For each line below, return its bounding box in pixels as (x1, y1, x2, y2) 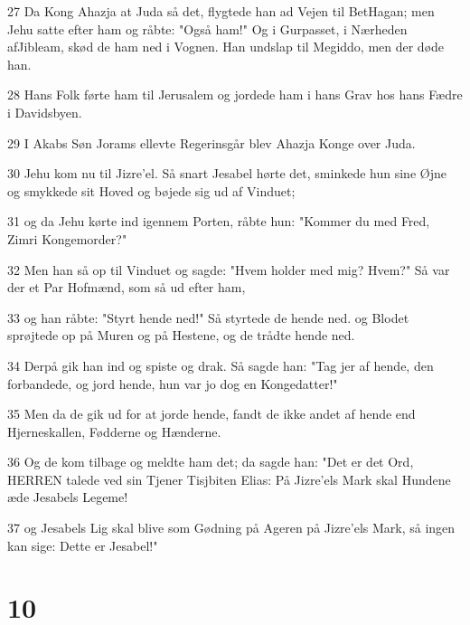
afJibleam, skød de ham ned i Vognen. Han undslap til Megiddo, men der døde (7, 37, 445, 56)
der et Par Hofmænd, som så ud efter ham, (7, 278, 246, 297)
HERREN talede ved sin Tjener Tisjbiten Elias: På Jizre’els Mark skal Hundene (7, 469, 451, 488)
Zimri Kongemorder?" (7, 229, 127, 248)
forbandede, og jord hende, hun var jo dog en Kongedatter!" (7, 374, 338, 393)
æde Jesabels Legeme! (7, 488, 128, 507)
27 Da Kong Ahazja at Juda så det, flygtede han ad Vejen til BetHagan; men (7, 2, 435, 20)
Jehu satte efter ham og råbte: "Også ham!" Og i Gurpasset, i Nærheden (7, 19, 408, 38)
